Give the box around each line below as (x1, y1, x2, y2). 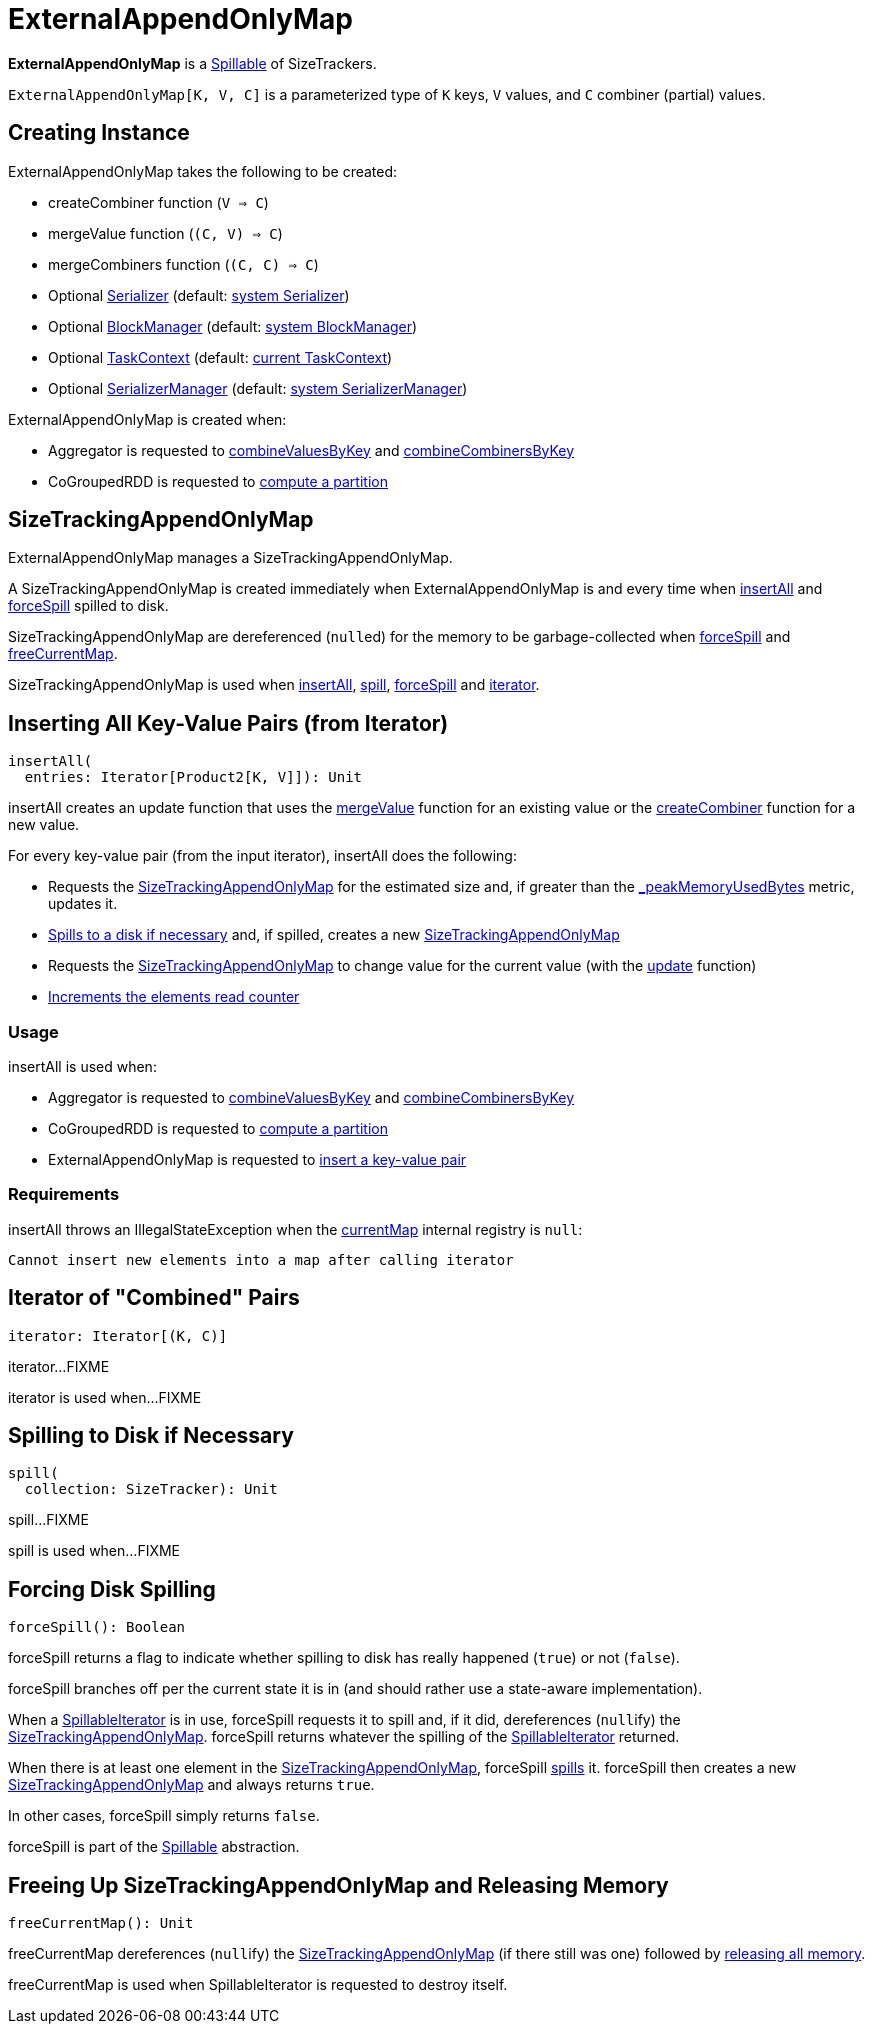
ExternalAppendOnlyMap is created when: (8, 410, 287, 428)
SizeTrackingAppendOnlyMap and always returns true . (8, 1776, 375, 1794)
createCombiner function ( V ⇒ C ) (48, 193, 269, 211)
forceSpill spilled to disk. (8, 597, 169, 615)
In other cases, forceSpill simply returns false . (8, 1807, 320, 1825)
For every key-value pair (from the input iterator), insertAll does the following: (8, 847, 517, 865)
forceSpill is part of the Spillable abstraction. (8, 1838, 300, 1856)
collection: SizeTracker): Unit (24, 1481, 278, 1498)
